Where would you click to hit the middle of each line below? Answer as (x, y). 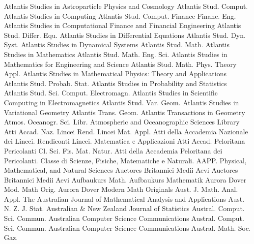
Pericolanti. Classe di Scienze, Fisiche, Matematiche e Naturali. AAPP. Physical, (125, 160)
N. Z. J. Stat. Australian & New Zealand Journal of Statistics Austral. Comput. (124, 208)
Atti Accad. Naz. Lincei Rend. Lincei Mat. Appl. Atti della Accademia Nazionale (126, 131)
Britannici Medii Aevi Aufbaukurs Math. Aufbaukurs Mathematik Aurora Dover (125, 179)
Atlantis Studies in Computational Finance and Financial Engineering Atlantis (123, 25)
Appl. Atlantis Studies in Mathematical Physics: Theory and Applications (115, 74)
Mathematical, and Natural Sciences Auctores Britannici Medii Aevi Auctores (121, 170)
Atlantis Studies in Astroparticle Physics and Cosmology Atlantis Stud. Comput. (126, 6)
